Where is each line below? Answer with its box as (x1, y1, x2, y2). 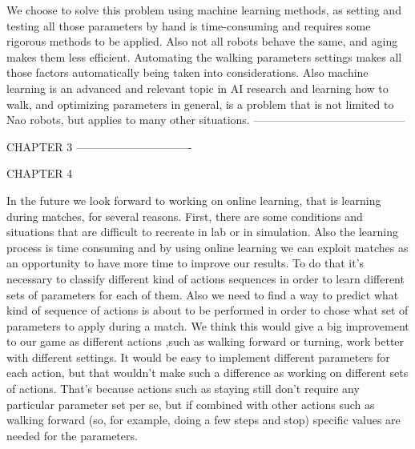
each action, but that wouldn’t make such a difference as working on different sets (6, 364, 409, 381)
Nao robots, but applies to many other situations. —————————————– (6, 111, 405, 128)
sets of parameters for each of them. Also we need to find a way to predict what (6, 286, 399, 303)
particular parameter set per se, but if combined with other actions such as (6, 395, 375, 412)
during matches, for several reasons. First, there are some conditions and (6, 207, 363, 224)
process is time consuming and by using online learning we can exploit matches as (6, 239, 409, 255)
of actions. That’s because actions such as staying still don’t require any (6, 380, 360, 397)
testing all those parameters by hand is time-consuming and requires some (6, 17, 371, 34)
